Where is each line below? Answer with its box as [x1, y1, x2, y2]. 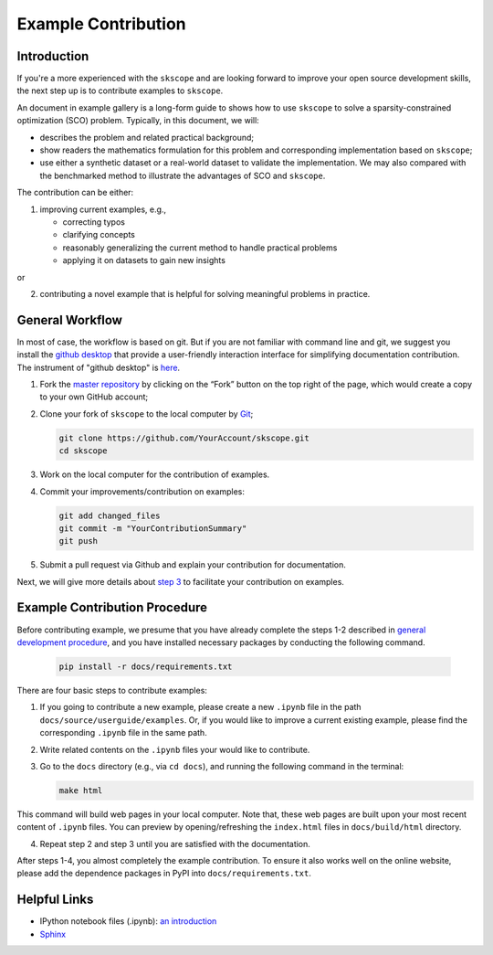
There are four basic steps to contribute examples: [16, 684, 207, 695]
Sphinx [39, 928, 67, 939]
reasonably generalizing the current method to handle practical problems [62, 242, 338, 253]
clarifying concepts [62, 229, 136, 240]
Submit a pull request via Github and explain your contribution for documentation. [39, 559, 347, 570]
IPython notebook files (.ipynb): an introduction [39, 916, 217, 927]
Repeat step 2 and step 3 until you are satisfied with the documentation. [39, 838, 310, 849]
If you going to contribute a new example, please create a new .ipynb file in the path [39, 702, 362, 713]
